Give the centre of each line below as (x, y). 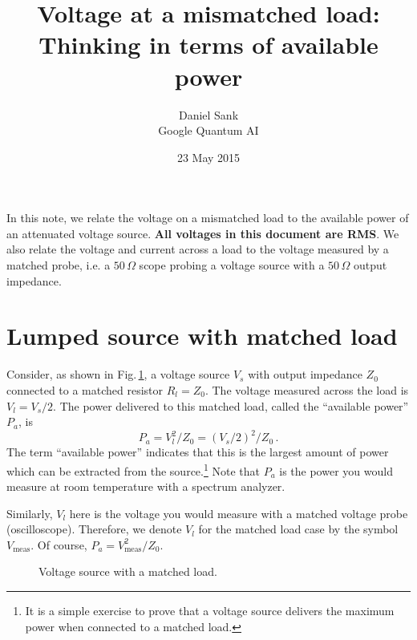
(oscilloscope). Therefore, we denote (94, 529)
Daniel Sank (208, 114)
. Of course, (59, 544)
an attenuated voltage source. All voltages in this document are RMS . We (203, 233)
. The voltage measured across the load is (307, 389)
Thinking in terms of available (208, 45)
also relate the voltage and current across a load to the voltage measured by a (198, 249)
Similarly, (30, 513)
